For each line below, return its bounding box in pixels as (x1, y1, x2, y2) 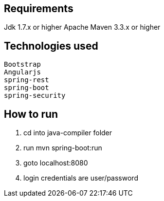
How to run (4, 108, 58, 120)
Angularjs (4, 68, 41, 76)
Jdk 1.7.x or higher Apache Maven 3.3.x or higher (4, 23, 161, 32)
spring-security (4, 91, 66, 100)
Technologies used (4, 39, 98, 52)
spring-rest (4, 76, 49, 84)
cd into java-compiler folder (23, 128, 112, 137)
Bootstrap (4, 60, 41, 69)
